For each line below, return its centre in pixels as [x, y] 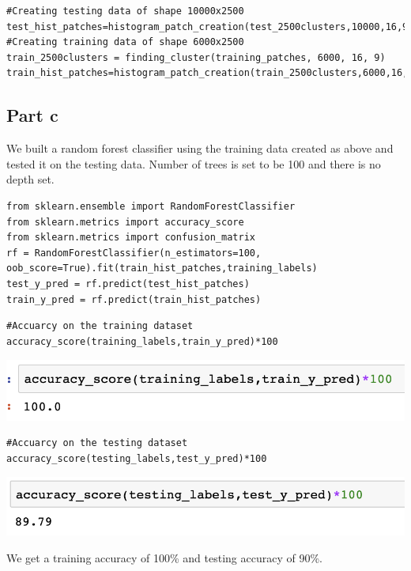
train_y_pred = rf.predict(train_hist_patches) [134, 299]
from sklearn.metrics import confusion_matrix [131, 238]
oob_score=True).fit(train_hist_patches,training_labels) [162, 268]
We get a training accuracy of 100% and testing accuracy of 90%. [164, 557]
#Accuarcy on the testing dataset [97, 443]
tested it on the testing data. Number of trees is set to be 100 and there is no [194, 163]
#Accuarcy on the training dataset [100, 326]
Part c [32, 115]
